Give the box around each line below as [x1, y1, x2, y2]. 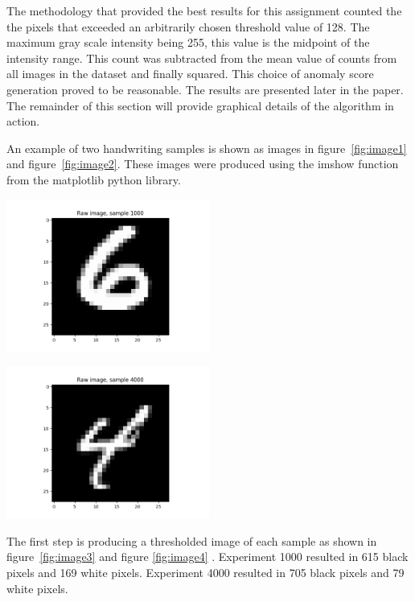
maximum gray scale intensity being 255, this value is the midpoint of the [6, 34, 370, 51]
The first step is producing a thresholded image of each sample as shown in [6, 532, 377, 549]
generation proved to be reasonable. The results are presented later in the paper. [6, 80, 404, 97]
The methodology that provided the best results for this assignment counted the [6, 2, 402, 19]
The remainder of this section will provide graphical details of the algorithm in [6, 97, 394, 113]
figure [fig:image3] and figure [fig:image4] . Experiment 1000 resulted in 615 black [6, 548, 409, 565]
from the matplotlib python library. [6, 171, 181, 188]
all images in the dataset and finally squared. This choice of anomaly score [6, 65, 374, 82]
